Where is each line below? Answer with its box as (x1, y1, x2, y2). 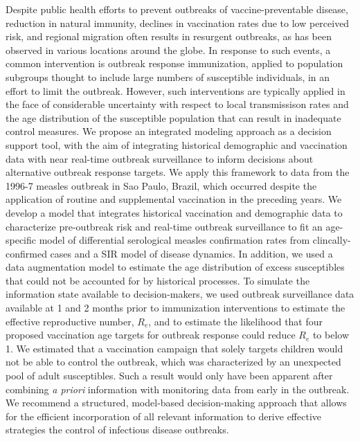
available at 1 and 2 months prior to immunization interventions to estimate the (6, 300, 345, 315)
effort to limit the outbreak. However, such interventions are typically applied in (6, 83, 345, 98)
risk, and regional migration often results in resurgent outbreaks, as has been (6, 29, 332, 44)
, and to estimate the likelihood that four (148, 314, 323, 328)
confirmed (6, 246, 47, 260)
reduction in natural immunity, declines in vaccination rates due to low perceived (6, 15, 350, 30)
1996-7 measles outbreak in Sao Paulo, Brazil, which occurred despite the (6, 178, 317, 192)
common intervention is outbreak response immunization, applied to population (6, 56, 343, 71)
